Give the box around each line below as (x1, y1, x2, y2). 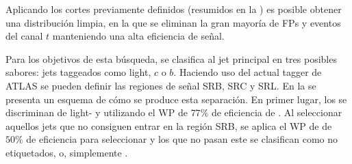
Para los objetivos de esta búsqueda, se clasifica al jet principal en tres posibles (5, 51, 337, 66)
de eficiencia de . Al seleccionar (211, 105, 342, 120)
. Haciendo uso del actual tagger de (173, 65, 322, 79)
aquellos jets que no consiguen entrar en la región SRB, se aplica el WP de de (5, 118, 332, 133)
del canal (5, 29, 43, 43)
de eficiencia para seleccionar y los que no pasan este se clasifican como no (26, 132, 338, 146)
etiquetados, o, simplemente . (5, 145, 128, 159)
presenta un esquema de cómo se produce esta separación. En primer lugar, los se (5, 92, 347, 106)
